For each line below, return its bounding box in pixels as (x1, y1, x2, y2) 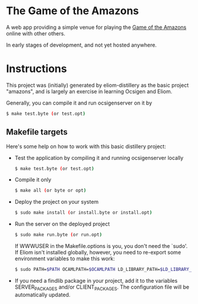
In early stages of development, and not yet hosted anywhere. (6, 41, 157, 48)
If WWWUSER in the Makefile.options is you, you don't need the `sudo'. (14, 243, 188, 250)
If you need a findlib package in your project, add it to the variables (14, 277, 178, 284)
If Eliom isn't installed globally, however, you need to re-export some (14, 249, 181, 256)
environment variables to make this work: (14, 255, 115, 262)
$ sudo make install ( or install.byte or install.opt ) (14, 210, 153, 216)
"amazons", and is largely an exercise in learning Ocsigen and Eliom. (6, 87, 173, 95)
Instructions (6, 62, 67, 76)
